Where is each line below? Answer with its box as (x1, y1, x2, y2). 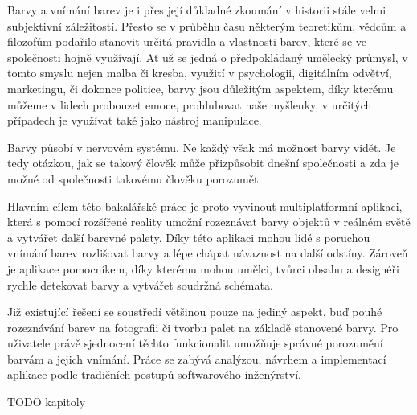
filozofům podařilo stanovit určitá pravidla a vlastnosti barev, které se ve (7, 33, 366, 50)
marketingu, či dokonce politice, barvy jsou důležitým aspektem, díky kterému (7, 80, 394, 97)
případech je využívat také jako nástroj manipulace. (7, 112, 262, 129)
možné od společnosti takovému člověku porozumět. (7, 170, 262, 187)
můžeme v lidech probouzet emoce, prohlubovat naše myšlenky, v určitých (7, 96, 372, 113)
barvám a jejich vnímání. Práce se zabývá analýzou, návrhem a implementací (7, 350, 386, 367)
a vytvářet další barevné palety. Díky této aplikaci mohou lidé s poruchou (7, 228, 370, 245)
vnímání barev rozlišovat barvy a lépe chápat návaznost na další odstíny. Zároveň (7, 244, 408, 261)
